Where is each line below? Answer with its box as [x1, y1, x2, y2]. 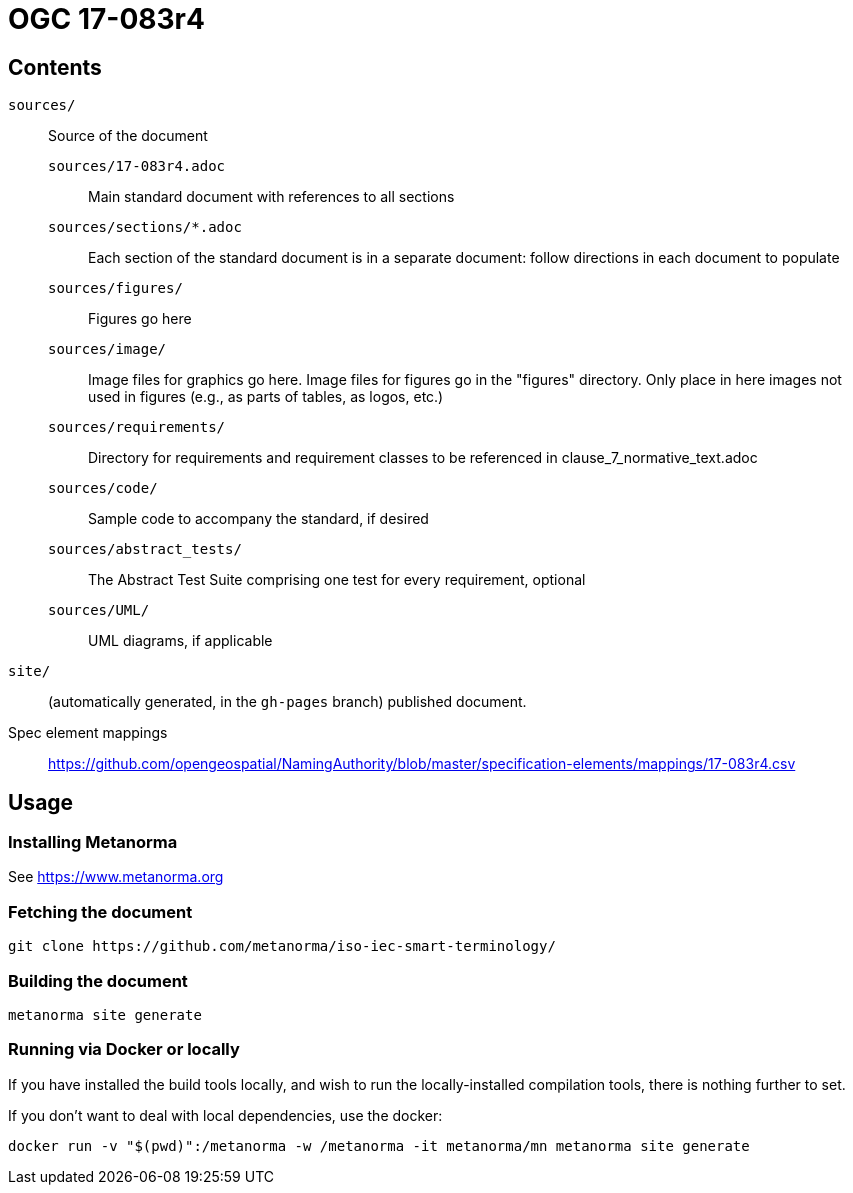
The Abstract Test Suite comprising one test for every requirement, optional [88, 571, 586, 589]
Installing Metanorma [8, 832, 178, 853]
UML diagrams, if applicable [88, 632, 273, 650]
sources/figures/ [48, 280, 183, 297]
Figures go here [88, 310, 192, 328]
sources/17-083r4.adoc [48, 158, 226, 175]
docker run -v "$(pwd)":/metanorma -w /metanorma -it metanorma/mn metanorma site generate [8, 1137, 750, 1154]
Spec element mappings [8, 724, 168, 742]
